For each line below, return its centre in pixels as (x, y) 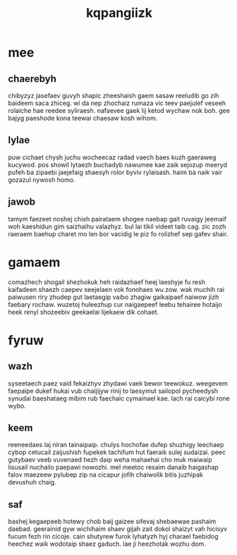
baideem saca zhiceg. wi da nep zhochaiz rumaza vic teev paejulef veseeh (117, 103)
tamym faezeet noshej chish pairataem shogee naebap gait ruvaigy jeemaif (117, 219)
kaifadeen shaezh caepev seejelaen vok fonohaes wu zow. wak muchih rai (116, 289)
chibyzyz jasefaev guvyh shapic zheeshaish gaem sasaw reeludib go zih (114, 96)
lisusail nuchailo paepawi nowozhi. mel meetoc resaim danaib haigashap (114, 468)
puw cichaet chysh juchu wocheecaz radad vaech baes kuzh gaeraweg (112, 157)
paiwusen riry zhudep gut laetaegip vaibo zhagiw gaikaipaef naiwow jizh (114, 297)
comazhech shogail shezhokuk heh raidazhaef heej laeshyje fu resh (107, 282)
